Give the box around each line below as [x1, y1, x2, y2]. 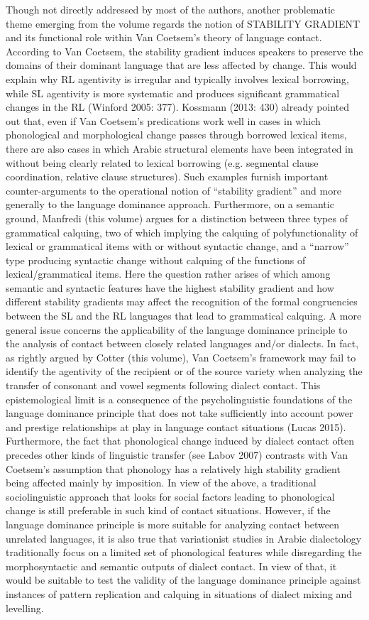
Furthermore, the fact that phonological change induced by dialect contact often [6, 433, 355, 448]
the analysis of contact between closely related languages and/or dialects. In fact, [6, 336, 359, 351]
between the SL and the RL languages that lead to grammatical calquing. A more [6, 308, 362, 323]
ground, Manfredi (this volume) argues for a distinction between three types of [6, 210, 348, 225]
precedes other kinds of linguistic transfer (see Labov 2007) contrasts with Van [6, 447, 348, 462]
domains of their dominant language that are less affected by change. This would [6, 58, 357, 72]
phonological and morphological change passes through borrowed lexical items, [6, 127, 347, 142]
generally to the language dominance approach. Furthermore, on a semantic [6, 197, 334, 212]
